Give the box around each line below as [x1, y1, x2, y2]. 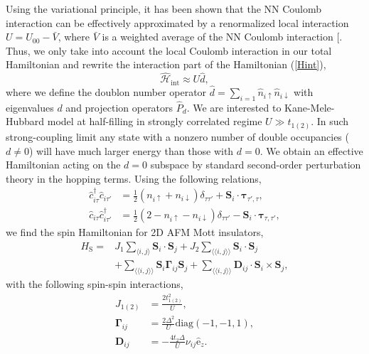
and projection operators [65, 100, 173, 114]
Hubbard [6, 114, 45, 129]
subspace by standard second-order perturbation [150, 157, 361, 172]
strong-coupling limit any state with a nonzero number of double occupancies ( [6, 129, 349, 144]
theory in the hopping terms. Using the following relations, [6, 171, 262, 186]
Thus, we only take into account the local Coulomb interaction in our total [6, 43, 332, 58]
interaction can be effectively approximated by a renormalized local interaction [6, 15, 349, 30]
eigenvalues [6, 100, 54, 114]
